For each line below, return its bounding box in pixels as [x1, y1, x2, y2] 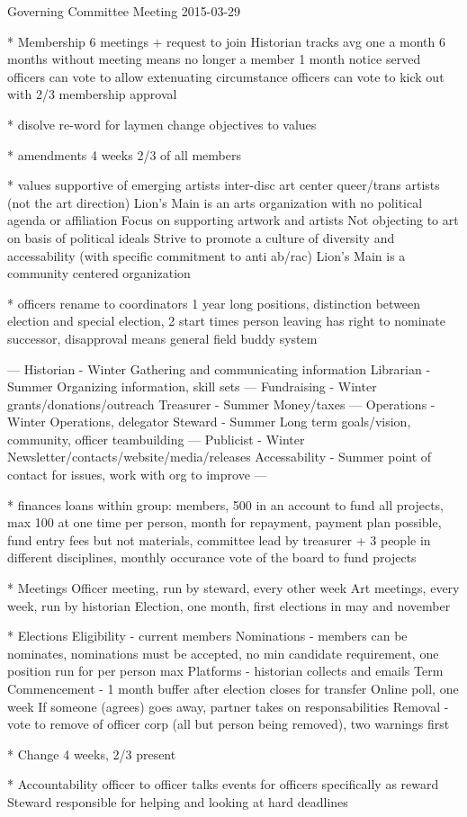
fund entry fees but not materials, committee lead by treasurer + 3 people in [7, 530, 431, 549]
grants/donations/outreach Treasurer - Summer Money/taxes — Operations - [7, 394, 436, 413]
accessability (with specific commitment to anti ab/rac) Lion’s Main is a [7, 246, 406, 265]
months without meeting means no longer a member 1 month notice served [7, 49, 421, 68]
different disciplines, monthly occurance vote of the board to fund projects [7, 548, 417, 567]
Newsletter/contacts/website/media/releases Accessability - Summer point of [7, 447, 432, 466]
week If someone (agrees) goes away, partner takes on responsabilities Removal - [7, 696, 449, 715]
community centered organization [7, 264, 191, 283]
